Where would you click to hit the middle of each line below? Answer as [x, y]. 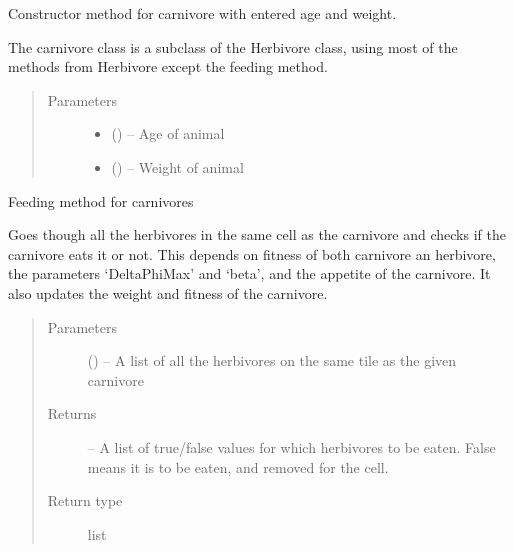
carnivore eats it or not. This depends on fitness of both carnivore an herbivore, [252, 253]
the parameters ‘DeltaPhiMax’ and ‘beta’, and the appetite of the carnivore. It [249, 273]
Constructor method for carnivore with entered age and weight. [202, 13]
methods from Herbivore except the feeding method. [168, 66]
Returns [72, 413]
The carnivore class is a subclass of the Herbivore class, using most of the [233, 46]
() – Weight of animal [177, 166]
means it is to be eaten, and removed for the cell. [238, 466]
